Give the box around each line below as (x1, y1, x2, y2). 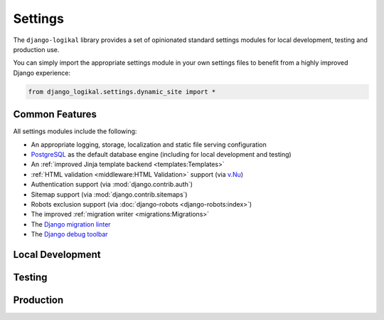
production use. (13, 45, 60, 53)
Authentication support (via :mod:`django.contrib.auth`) (31, 180, 193, 189)
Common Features (13, 108, 97, 120)
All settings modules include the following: (13, 127, 137, 135)
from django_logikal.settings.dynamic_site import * (28, 88, 216, 96)
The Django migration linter (31, 220, 111, 228)
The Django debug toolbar (31, 230, 108, 239)
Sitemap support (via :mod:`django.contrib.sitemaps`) (31, 190, 188, 199)
